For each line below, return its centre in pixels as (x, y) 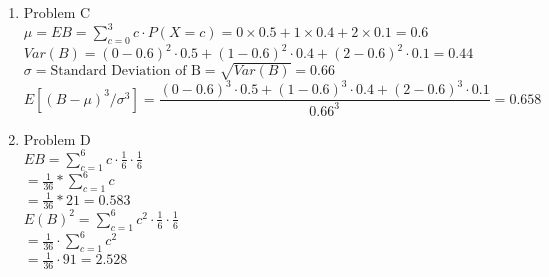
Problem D (57, 138)
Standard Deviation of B (125, 71)
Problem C (57, 12)
